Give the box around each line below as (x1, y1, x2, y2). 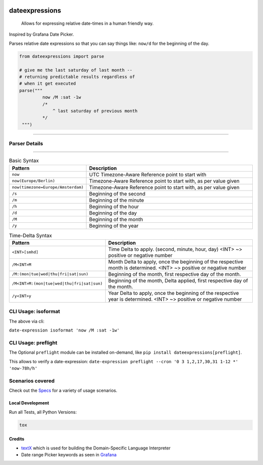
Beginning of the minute (89, 196, 144, 203)
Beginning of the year (89, 222, 139, 229)
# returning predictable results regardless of (19, 74, 135, 79)
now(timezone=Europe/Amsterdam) (12, 185, 84, 190)
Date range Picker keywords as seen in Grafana (21, 451, 117, 458)
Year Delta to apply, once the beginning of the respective (108, 290, 239, 296)
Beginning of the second (89, 190, 146, 197)
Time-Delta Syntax (9, 232, 52, 239)
